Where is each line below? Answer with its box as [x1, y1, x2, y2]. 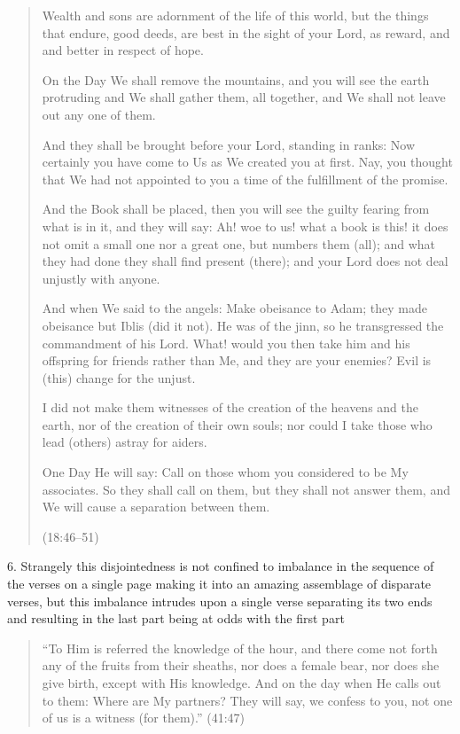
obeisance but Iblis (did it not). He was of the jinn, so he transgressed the [42, 316, 444, 334]
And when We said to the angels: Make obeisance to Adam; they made [42, 299, 427, 317]
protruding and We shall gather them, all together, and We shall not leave [42, 88, 446, 106]
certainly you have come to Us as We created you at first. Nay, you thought [42, 152, 453, 171]
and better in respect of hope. [42, 41, 204, 59]
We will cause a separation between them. [42, 497, 270, 516]
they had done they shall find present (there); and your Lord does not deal [42, 252, 448, 270]
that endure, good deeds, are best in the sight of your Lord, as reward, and [42, 23, 450, 42]
